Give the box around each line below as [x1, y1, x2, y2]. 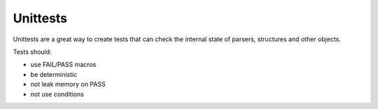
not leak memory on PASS [30, 80, 106, 89]
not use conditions [30, 89, 84, 98]
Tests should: [13, 48, 52, 56]
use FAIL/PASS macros [30, 60, 97, 69]
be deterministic [30, 70, 78, 78]
